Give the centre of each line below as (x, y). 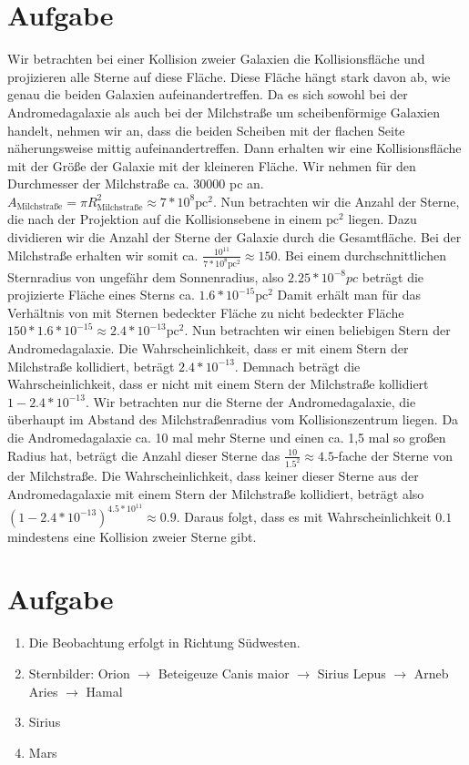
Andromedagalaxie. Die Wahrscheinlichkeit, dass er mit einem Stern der (208, 347)
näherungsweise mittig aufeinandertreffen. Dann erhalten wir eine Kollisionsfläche (234, 148)
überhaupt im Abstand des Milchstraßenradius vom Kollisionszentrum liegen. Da (233, 419)
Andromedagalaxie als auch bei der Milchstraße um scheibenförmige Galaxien (224, 112)
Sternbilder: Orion (79, 673)
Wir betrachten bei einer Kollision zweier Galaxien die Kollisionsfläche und (216, 59)
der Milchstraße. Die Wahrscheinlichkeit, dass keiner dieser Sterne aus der (213, 476)
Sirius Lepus (352, 673)
